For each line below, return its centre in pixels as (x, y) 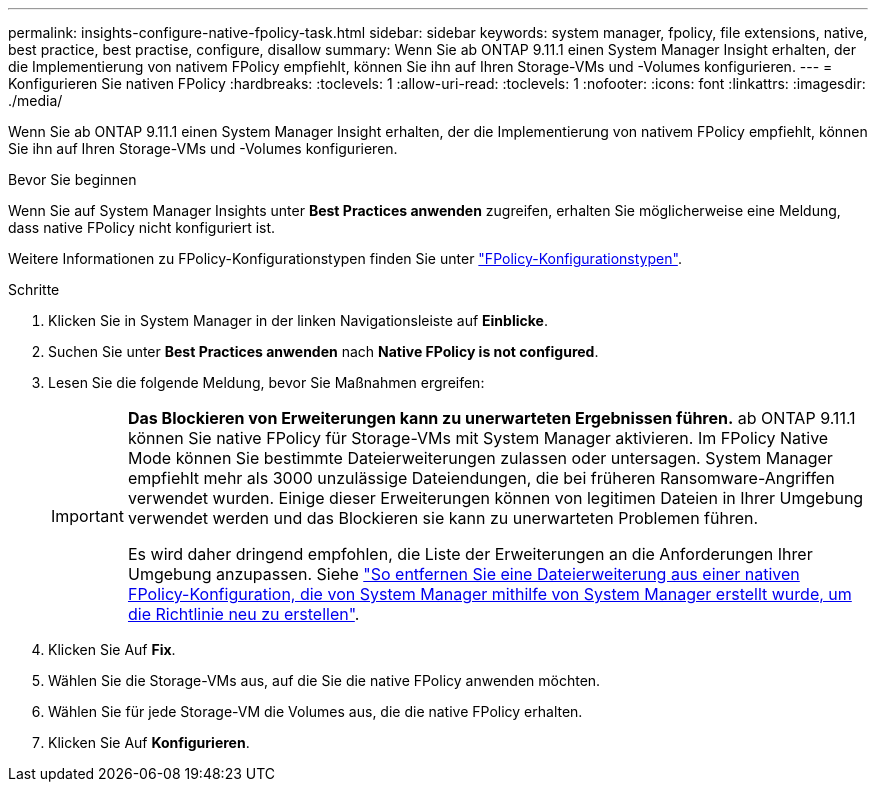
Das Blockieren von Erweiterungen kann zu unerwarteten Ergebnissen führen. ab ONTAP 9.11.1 (491, 418)
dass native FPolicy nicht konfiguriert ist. (142, 227)
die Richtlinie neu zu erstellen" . (243, 614)
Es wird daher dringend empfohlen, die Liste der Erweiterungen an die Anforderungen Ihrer (470, 554)
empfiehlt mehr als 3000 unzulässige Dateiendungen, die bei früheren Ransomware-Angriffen (481, 478)
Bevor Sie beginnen (72, 179)
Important (87, 516)
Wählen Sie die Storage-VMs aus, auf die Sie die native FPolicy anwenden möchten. (324, 680)
